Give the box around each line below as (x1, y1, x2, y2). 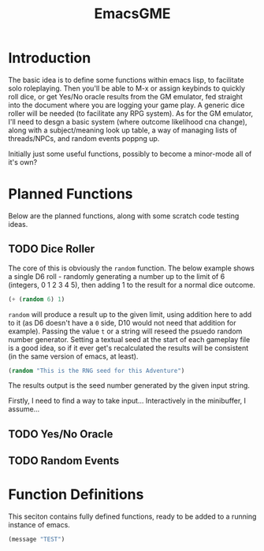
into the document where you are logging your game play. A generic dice (8, 100, 245, 110)
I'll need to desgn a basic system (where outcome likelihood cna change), (8, 117, 247, 126)
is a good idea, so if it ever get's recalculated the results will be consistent (8, 343, 249, 352)
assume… (8, 404, 40, 414)
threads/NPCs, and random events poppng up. (8, 133, 160, 143)
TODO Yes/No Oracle (8, 427, 113, 441)
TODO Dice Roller (8, 242, 95, 256)
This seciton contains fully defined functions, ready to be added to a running (8, 512, 257, 521)
